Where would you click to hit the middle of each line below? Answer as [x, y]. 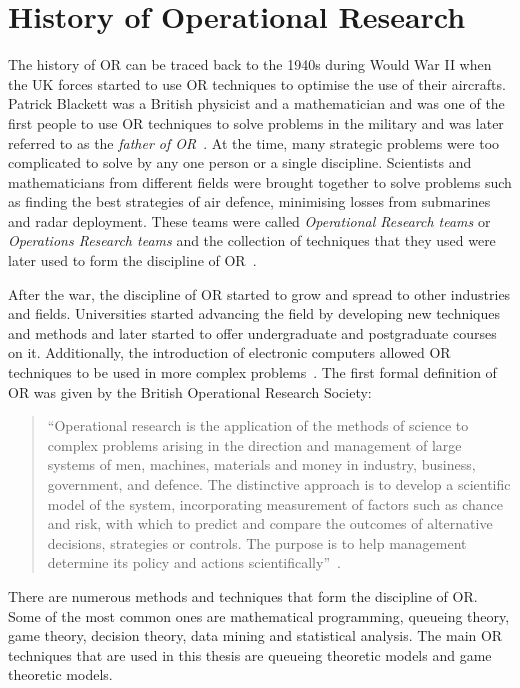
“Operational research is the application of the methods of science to [258, 425]
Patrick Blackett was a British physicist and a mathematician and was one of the [256, 103]
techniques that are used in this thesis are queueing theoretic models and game [250, 654]
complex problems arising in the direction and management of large [254, 444]
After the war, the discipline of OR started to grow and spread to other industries [259, 293]
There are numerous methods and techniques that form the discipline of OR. [243, 595]
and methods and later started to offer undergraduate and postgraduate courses [252, 332]
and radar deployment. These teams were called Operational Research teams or [249, 220]
